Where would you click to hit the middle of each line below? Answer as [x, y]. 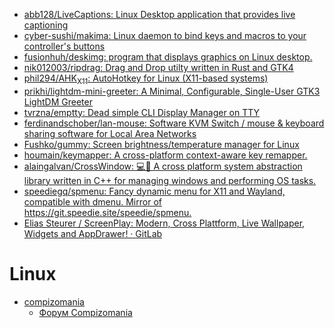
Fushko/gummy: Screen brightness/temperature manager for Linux [161, 144]
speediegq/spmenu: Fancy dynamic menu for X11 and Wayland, [154, 191]
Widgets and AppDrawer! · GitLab [93, 233]
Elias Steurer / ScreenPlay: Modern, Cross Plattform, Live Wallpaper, [164, 223]
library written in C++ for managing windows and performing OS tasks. [170, 180]
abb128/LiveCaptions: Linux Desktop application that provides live [159, 14]
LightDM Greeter [58, 101]
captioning [46, 25]
